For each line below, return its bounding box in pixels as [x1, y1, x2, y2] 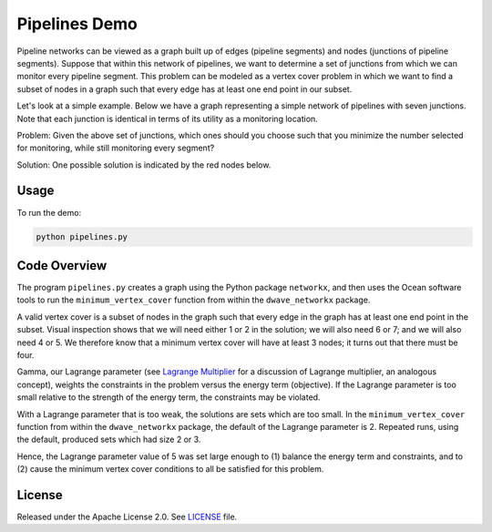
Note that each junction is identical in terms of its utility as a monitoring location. [16, 113, 318, 124]
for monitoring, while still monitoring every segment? [16, 142, 215, 154]
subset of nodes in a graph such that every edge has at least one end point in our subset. [16, 83, 353, 95]
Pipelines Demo [16, 14, 138, 34]
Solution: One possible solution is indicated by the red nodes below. [16, 159, 272, 170]
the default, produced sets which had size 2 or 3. [16, 434, 201, 445]
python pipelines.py [36, 231, 128, 241]
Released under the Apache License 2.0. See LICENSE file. [16, 511, 238, 523]
